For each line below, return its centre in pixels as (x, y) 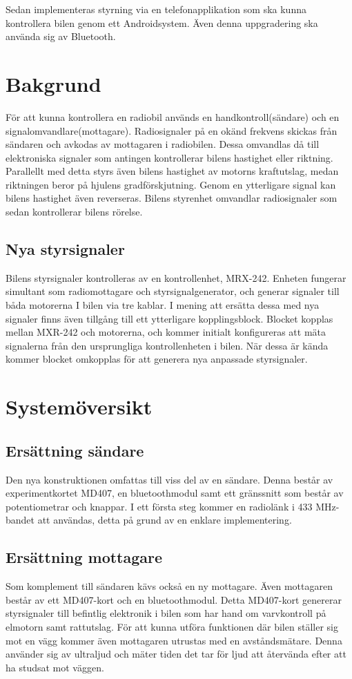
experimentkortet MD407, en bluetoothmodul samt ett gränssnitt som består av (175, 493)
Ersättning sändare (75, 450)
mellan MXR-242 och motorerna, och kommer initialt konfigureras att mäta (166, 332)
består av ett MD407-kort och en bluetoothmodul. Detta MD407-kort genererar (174, 599)
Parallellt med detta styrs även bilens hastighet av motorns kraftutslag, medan (172, 171)
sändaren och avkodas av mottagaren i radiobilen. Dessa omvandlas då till (163, 144)
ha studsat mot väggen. (55, 667)
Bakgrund (53, 83)
